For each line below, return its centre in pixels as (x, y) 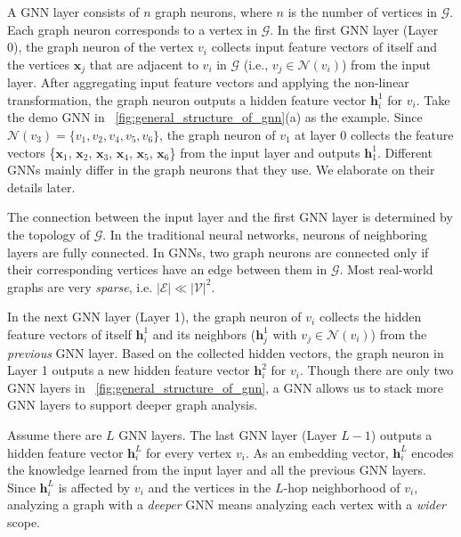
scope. (24, 522)
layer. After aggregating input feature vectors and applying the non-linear (208, 82)
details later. (41, 187)
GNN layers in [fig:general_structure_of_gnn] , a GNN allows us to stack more (225, 387)
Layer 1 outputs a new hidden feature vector (129, 370)
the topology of (49, 234)
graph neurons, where (214, 12)
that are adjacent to (144, 64)
